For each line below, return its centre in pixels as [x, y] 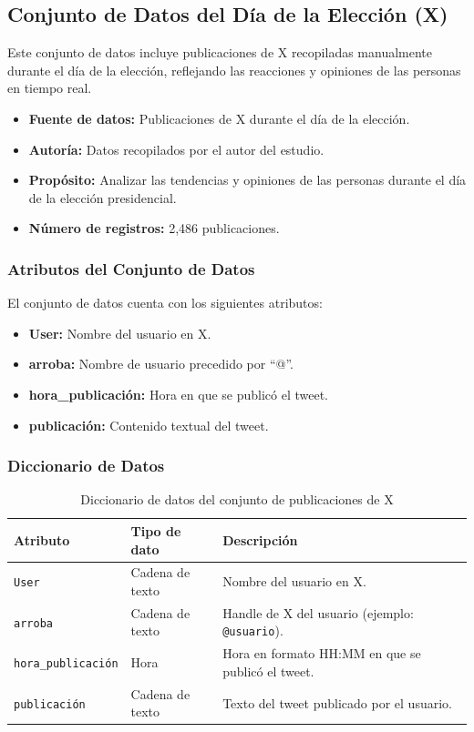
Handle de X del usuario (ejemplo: [318, 612]
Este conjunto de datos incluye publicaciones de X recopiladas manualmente [220, 52]
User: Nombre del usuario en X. [120, 333]
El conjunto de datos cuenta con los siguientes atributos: [165, 303]
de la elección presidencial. [103, 197]
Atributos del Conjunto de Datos [131, 268]
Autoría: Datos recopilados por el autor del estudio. [176, 149]
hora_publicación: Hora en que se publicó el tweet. [179, 394]
